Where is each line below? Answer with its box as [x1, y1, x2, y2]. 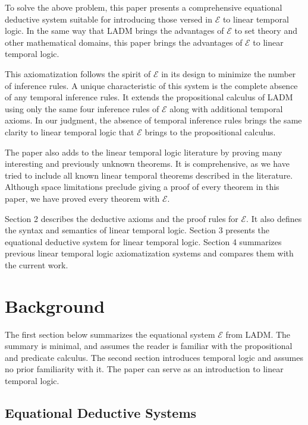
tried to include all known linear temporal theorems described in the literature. [5, 169, 293, 181]
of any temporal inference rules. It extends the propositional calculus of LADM [5, 91, 293, 103]
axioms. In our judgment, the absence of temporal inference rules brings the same [5, 114, 302, 126]
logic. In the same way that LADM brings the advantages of [5, 24, 224, 37]
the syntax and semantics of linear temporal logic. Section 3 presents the [5, 224, 269, 236]
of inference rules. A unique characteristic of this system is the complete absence [5, 79, 298, 91]
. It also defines [246, 212, 302, 224]
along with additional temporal [169, 102, 283, 115]
